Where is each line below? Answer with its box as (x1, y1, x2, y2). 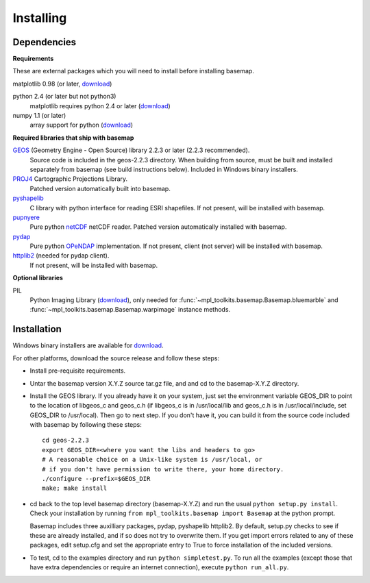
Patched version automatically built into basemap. (29, 184, 171, 193)
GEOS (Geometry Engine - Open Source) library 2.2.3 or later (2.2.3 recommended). (12, 146, 250, 154)
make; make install (42, 484, 108, 493)
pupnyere (12, 213, 40, 221)
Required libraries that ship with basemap (12, 134, 134, 142)
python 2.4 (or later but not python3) (12, 92, 116, 101)
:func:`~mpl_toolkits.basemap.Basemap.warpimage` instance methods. (29, 306, 231, 314)
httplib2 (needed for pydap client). (12, 251, 110, 260)
